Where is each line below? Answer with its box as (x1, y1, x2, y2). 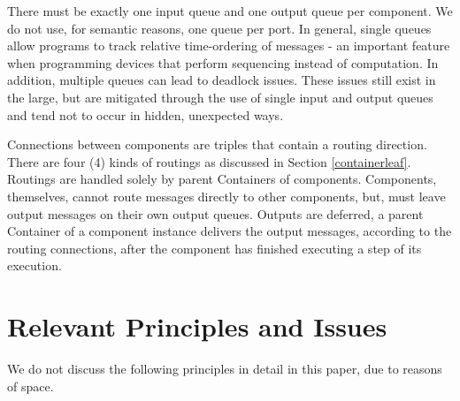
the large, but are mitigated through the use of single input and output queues (7, 87, 433, 106)
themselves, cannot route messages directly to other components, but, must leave (7, 186, 446, 205)
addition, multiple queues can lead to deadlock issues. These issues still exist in (7, 71, 436, 89)
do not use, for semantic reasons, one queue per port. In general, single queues (7, 19, 432, 37)
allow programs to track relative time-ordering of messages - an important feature (7, 36, 450, 55)
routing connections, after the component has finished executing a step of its (7, 238, 422, 257)
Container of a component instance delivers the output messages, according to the (7, 222, 452, 240)
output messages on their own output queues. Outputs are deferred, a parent (7, 204, 424, 223)
